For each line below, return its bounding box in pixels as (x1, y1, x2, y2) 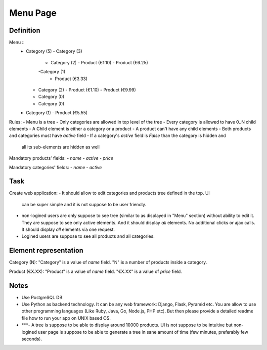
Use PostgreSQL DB (21, 294, 63, 300)
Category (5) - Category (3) (26, 48, 83, 54)
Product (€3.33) (55, 76, 88, 82)
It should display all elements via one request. (21, 226, 115, 232)
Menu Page (9, 7, 57, 18)
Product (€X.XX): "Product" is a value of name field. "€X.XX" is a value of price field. (9, 268, 182, 274)
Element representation (9, 246, 84, 255)
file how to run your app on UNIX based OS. (21, 315, 111, 321)
